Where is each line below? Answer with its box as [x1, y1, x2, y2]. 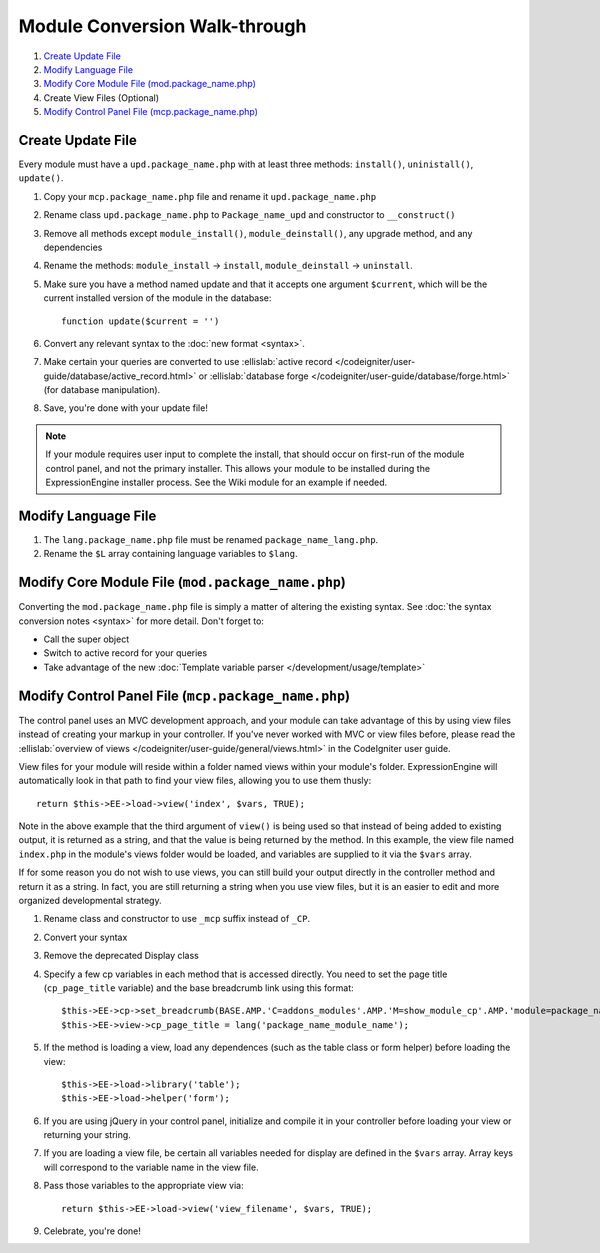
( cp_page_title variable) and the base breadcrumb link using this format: [43, 981, 354, 994]
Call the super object [43, 633, 130, 645]
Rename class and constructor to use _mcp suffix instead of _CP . [43, 913, 310, 925]
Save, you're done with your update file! [43, 402, 209, 414]
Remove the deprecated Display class [43, 950, 199, 962]
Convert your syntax [43, 931, 128, 943]
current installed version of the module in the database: [43, 292, 272, 304]
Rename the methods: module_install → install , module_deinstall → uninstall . [43, 260, 414, 272]
